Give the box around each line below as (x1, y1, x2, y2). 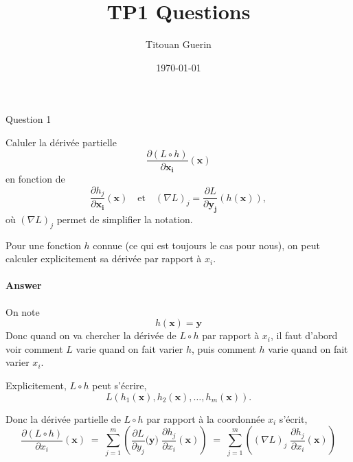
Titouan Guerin (146, 37, 212, 51)
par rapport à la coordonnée (146, 411, 265, 426)
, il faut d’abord (271, 328, 338, 343)
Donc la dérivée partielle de (5, 411, 121, 426)
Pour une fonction (5, 238, 81, 252)
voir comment (5, 341, 63, 356)
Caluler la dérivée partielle (5, 135, 117, 149)
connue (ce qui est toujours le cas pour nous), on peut (93, 238, 320, 252)
